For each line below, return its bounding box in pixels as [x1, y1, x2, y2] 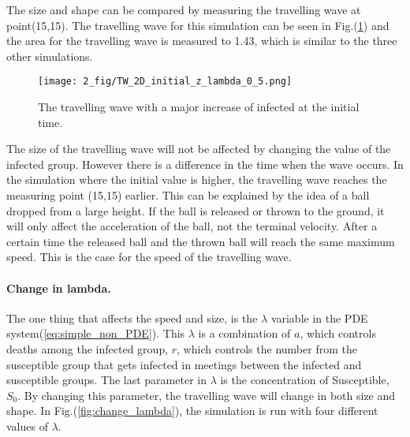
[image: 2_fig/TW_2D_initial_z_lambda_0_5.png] [38, 76, 293, 88]
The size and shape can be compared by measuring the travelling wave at [6, 2, 361, 17]
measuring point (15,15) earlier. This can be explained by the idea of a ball [6, 187, 370, 203]
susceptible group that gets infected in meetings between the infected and [6, 356, 362, 372]
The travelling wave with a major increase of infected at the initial [38, 99, 360, 115]
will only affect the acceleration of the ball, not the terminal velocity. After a [6, 218, 378, 234]
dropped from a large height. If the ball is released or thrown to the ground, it [6, 202, 385, 218]
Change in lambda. [6, 279, 111, 296]
